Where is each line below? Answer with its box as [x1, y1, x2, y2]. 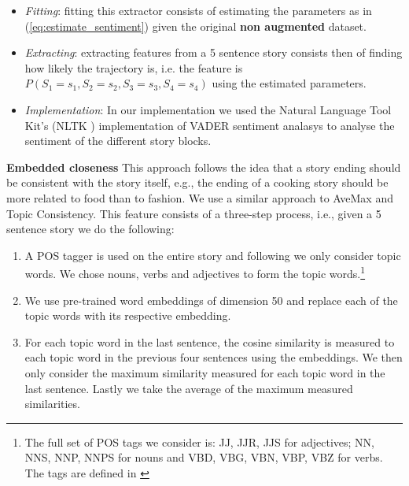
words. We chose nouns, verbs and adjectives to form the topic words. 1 [24, 263, 366, 281]
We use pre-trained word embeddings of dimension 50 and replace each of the [24, 291, 398, 308]
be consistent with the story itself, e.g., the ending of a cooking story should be [6, 174, 389, 191]
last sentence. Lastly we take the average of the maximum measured [24, 380, 353, 396]
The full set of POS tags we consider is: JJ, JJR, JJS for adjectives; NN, [24, 433, 374, 450]
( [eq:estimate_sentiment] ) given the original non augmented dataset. [24, 17, 367, 34]
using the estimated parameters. [212, 75, 367, 91]
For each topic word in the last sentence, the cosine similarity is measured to [24, 333, 395, 350]
